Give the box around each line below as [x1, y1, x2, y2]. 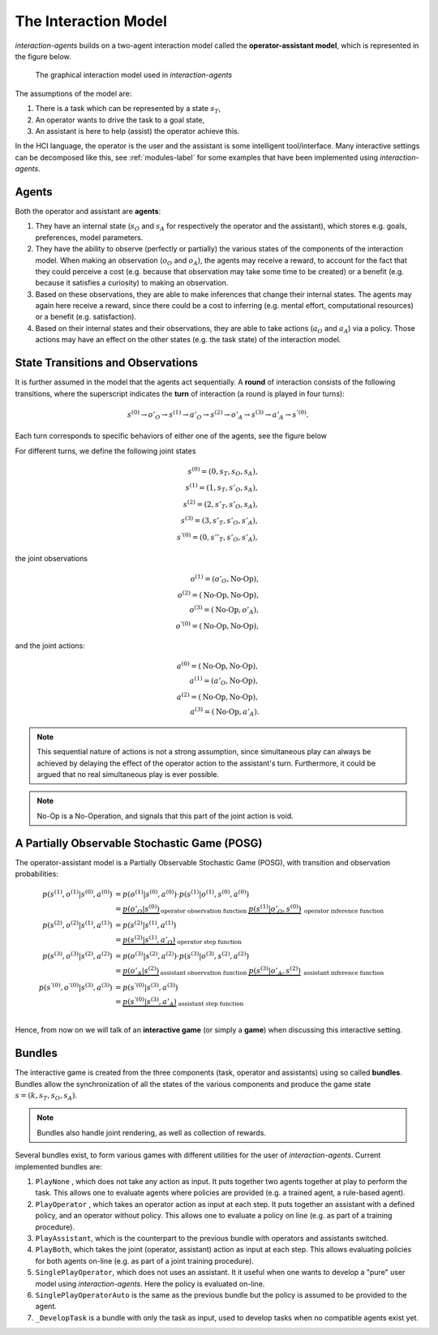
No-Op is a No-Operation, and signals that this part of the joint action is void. [36, 811, 294, 821]
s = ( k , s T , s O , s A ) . [15, 1091, 77, 1102]
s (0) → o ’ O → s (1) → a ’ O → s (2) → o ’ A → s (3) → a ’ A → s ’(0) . [127, 409, 309, 421]
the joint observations [15, 553, 88, 563]
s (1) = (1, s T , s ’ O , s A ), [185, 482, 259, 494]
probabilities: [15, 869, 58, 879]
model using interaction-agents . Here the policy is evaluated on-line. [35, 1278, 265, 1289]
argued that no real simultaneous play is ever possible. [36, 770, 219, 779]
